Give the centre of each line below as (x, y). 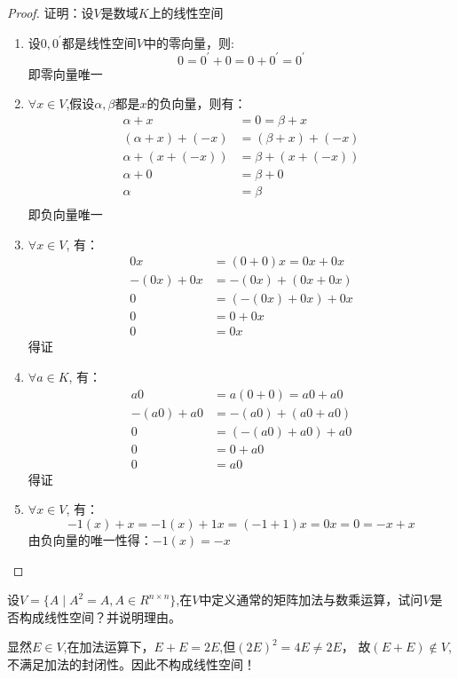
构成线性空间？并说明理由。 (100, 616)
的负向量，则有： (197, 103)
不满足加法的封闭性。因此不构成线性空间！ (131, 663)
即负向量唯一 (65, 214)
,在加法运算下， (109, 647)
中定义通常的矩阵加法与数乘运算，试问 (311, 600)
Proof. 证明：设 (51, 12)
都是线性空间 (99, 42)
